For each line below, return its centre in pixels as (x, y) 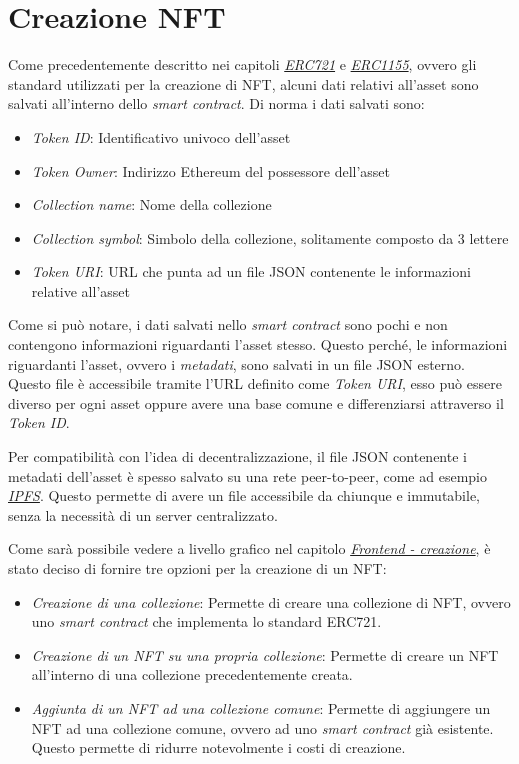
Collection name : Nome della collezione (151, 204)
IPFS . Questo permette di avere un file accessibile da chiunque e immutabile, (244, 495)
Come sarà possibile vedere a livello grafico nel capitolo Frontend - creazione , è (249, 548)
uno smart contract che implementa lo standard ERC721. (206, 621)
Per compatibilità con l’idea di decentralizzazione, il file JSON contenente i (237, 456)
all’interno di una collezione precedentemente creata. (192, 674)
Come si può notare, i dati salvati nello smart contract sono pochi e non (228, 324)
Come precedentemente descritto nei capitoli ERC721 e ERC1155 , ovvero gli (242, 64)
